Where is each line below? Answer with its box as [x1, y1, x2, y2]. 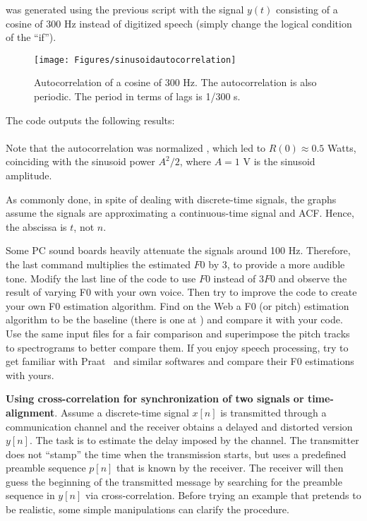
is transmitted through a [220, 405, 327, 419]
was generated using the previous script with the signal [6, 2, 244, 16]
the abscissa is [6, 219, 67, 234]
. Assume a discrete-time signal [54, 405, 189, 419]
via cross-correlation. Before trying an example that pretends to [85, 488, 361, 503]
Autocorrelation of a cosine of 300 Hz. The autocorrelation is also [34, 75, 317, 90]
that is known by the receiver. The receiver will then [116, 460, 344, 475]
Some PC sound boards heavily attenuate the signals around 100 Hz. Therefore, [6, 243, 351, 258]
